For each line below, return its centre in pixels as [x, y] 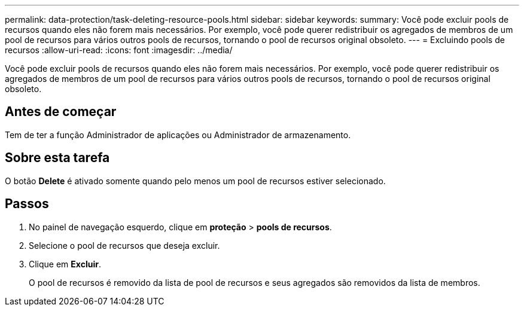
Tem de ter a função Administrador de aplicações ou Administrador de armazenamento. [178, 135]
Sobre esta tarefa [57, 158]
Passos [27, 204]
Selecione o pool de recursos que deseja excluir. [124, 245]
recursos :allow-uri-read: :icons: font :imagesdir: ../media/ [119, 50]
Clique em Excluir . [65, 264]
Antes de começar [61, 112]
